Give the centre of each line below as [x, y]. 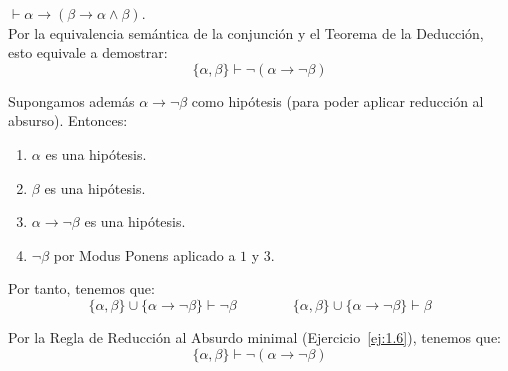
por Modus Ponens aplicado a [144, 254]
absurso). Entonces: [68, 120]
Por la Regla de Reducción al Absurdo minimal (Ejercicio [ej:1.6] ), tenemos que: [255, 336]
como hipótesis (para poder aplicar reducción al [337, 100]
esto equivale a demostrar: [88, 52]
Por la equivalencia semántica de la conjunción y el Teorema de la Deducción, [246, 32]
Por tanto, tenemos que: [81, 288]
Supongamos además [71, 100]
